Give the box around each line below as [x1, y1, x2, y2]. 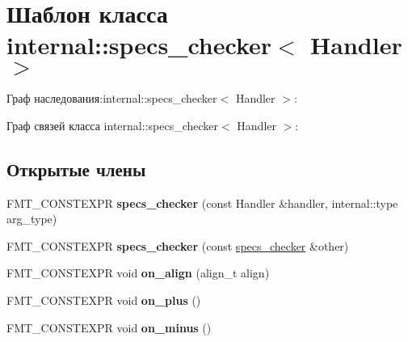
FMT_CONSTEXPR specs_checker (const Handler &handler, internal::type [6, 194, 398, 211]
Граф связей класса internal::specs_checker [6, 116, 218, 133]
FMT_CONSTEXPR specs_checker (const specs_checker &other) [6, 237, 349, 254]
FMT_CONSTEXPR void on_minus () [6, 319, 212, 336]
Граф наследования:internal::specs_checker [6, 90, 217, 107]
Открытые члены [6, 156, 146, 181]
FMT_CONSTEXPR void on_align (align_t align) [6, 264, 270, 281]
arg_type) [6, 210, 57, 227]
